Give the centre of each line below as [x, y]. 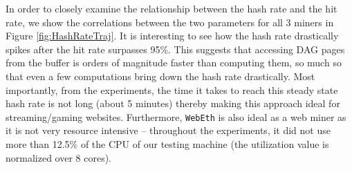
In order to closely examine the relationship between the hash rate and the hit [172, 8]
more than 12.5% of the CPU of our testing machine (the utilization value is [167, 144]
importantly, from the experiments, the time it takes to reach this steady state [172, 89]
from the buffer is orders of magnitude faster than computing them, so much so [174, 63]
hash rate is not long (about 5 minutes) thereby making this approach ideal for [173, 103]
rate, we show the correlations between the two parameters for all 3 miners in [170, 22]
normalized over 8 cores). [59, 157]
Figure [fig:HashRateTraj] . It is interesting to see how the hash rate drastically [172, 36]
